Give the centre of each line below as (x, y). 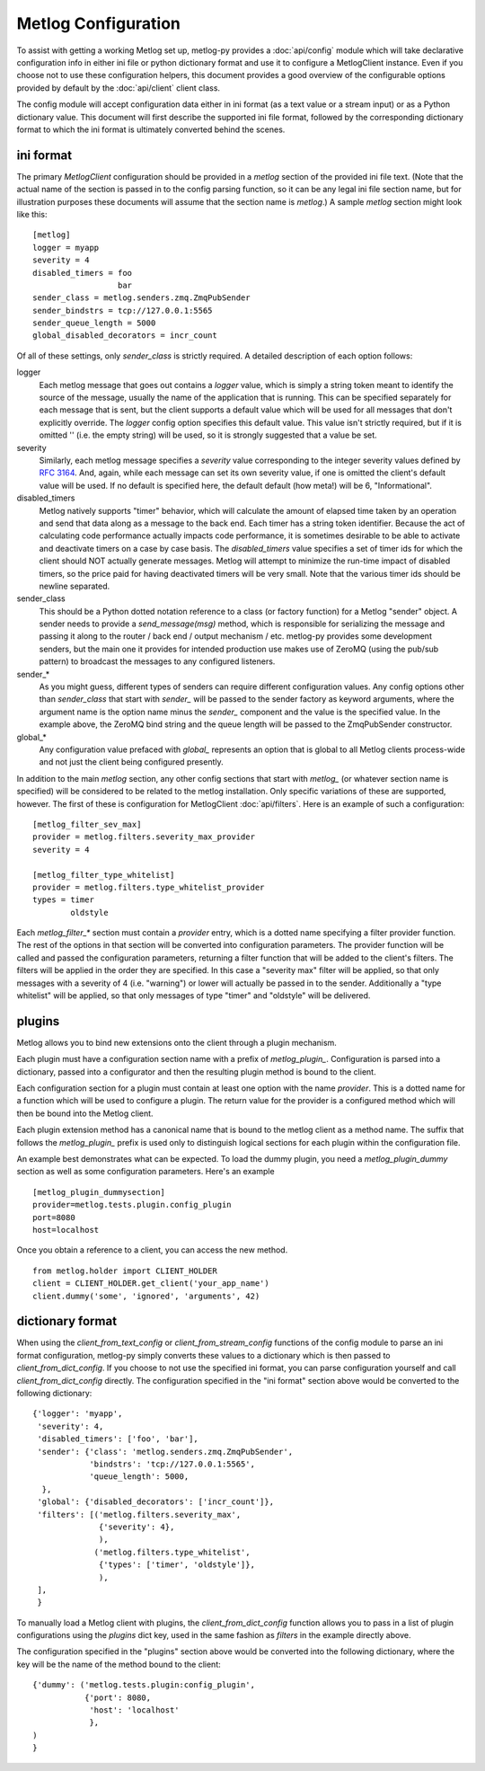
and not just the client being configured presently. (131, 762)
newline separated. (75, 586)
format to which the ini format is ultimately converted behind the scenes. (151, 129)
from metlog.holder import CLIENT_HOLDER (125, 1271)
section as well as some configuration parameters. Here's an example (145, 1172)
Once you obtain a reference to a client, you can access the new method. (152, 1250)
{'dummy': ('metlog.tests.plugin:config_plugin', (144, 1685)
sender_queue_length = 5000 (94, 323)
